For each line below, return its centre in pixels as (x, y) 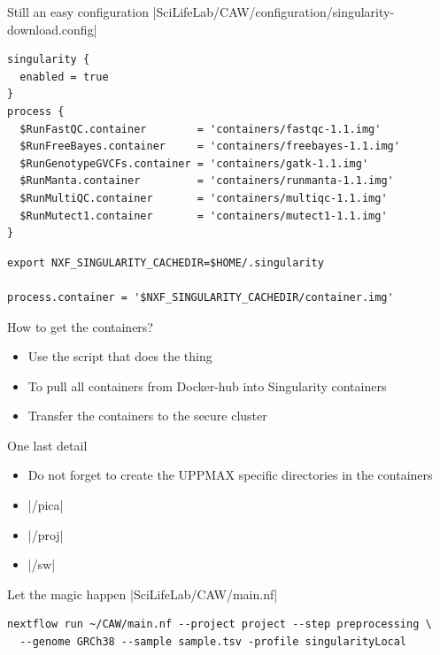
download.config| (52, 29)
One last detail (47, 445)
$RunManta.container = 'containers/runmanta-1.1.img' (207, 181)
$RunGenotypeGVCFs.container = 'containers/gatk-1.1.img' (194, 163)
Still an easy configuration (78, 12)
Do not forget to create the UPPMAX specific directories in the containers (230, 475)
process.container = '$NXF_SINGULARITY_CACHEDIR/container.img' (201, 297)
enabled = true (64, 77)
